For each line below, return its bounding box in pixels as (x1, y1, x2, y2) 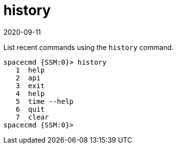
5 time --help (16, 97, 74, 105)
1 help (16, 66, 45, 74)
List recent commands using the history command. (3, 43, 174, 51)
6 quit (16, 105, 45, 113)
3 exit (16, 81, 45, 90)
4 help (16, 89, 45, 98)
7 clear (16, 113, 49, 121)
